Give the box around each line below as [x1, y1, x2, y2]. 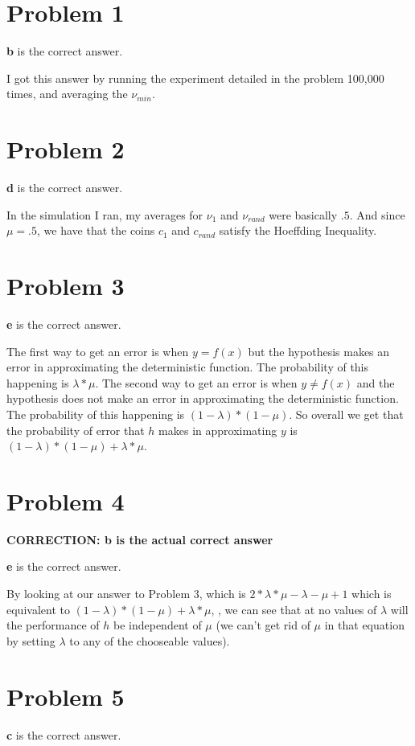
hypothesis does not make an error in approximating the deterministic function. [6, 390, 399, 407]
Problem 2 [6, 133, 125, 166]
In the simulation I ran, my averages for [6, 206, 203, 223]
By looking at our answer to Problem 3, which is [6, 585, 246, 601]
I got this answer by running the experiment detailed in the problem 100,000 [6, 69, 384, 86]
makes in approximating [158, 421, 277, 438]
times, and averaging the [6, 85, 128, 102]
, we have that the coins [37, 222, 155, 239]
